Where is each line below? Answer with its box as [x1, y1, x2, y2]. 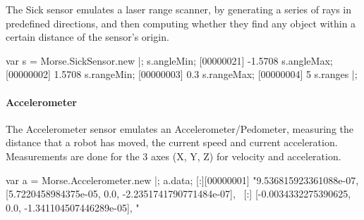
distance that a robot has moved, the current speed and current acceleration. [6, 135, 338, 150]
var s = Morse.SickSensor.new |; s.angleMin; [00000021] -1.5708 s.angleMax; [6, 53, 333, 67]
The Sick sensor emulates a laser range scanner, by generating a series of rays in [6, 2, 352, 16]
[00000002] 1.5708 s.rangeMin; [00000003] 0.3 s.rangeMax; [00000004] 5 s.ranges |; [6, 67, 358, 82]
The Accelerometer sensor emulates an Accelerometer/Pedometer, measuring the [6, 121, 353, 136]
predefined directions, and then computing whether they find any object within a [6, 15, 356, 30]
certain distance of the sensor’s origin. [6, 30, 169, 44]
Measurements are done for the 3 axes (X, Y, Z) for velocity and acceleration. [6, 148, 341, 163]
